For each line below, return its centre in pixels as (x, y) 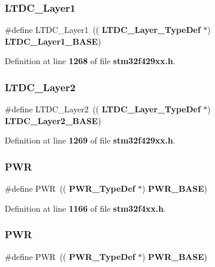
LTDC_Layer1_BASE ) (53, 41)
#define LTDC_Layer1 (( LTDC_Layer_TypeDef (103, 30)
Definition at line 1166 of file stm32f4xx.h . (85, 208)
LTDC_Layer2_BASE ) (53, 120)
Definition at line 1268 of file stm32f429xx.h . (90, 61)
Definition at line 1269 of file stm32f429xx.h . (90, 140)
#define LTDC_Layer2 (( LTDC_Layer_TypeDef (103, 109)
